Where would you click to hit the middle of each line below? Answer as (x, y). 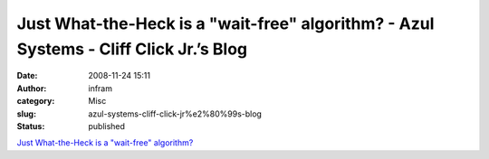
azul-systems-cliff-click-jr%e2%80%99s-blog (175, 114)
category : (36, 101)
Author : (32, 88)
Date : (27, 76)
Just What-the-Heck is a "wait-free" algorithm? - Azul (225, 23)
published (107, 126)
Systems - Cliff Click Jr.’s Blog (132, 49)
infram (101, 88)
